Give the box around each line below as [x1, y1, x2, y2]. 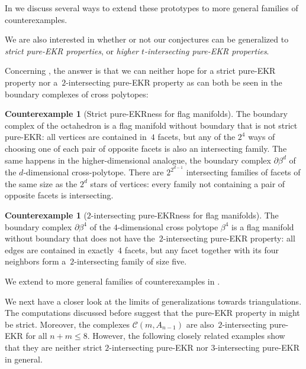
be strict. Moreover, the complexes [5, 318, 130, 330]
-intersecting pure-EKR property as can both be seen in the [66, 76, 282, 88]
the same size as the [5, 177, 78, 190]
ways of [248, 130, 275, 143]
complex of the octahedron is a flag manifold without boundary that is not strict [5, 119, 298, 131]
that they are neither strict [5, 341, 102, 353]
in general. [5, 352, 43, 365]
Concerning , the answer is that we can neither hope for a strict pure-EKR [5, 64, 276, 77]
